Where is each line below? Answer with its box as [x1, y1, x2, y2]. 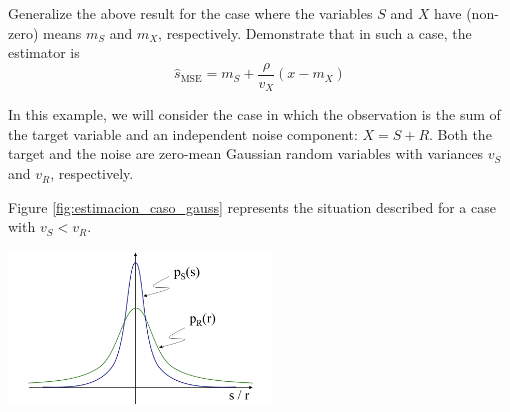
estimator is [8, 42, 80, 63]
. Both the [429, 123, 492, 144]
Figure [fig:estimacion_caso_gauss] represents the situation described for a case [8, 196, 496, 217]
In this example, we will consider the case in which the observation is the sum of [8, 104, 501, 125]
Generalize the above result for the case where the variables [8, 3, 373, 23]
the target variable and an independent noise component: [8, 123, 358, 144]
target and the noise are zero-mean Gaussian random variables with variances [8, 143, 484, 164]
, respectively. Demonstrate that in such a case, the [158, 22, 472, 43]
